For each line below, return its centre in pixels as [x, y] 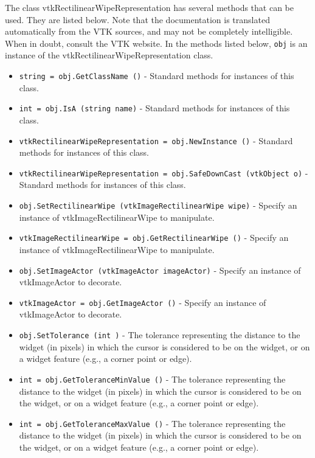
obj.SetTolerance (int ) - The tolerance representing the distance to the [160, 335]
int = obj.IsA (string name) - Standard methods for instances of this [154, 108]
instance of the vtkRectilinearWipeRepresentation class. [109, 55]
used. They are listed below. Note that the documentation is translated [137, 19]
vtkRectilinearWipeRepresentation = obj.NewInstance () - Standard [156, 140]
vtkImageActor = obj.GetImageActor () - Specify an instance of [143, 302]
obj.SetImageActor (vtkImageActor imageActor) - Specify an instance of [160, 270]
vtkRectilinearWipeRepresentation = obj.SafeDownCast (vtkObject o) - [164, 172]
